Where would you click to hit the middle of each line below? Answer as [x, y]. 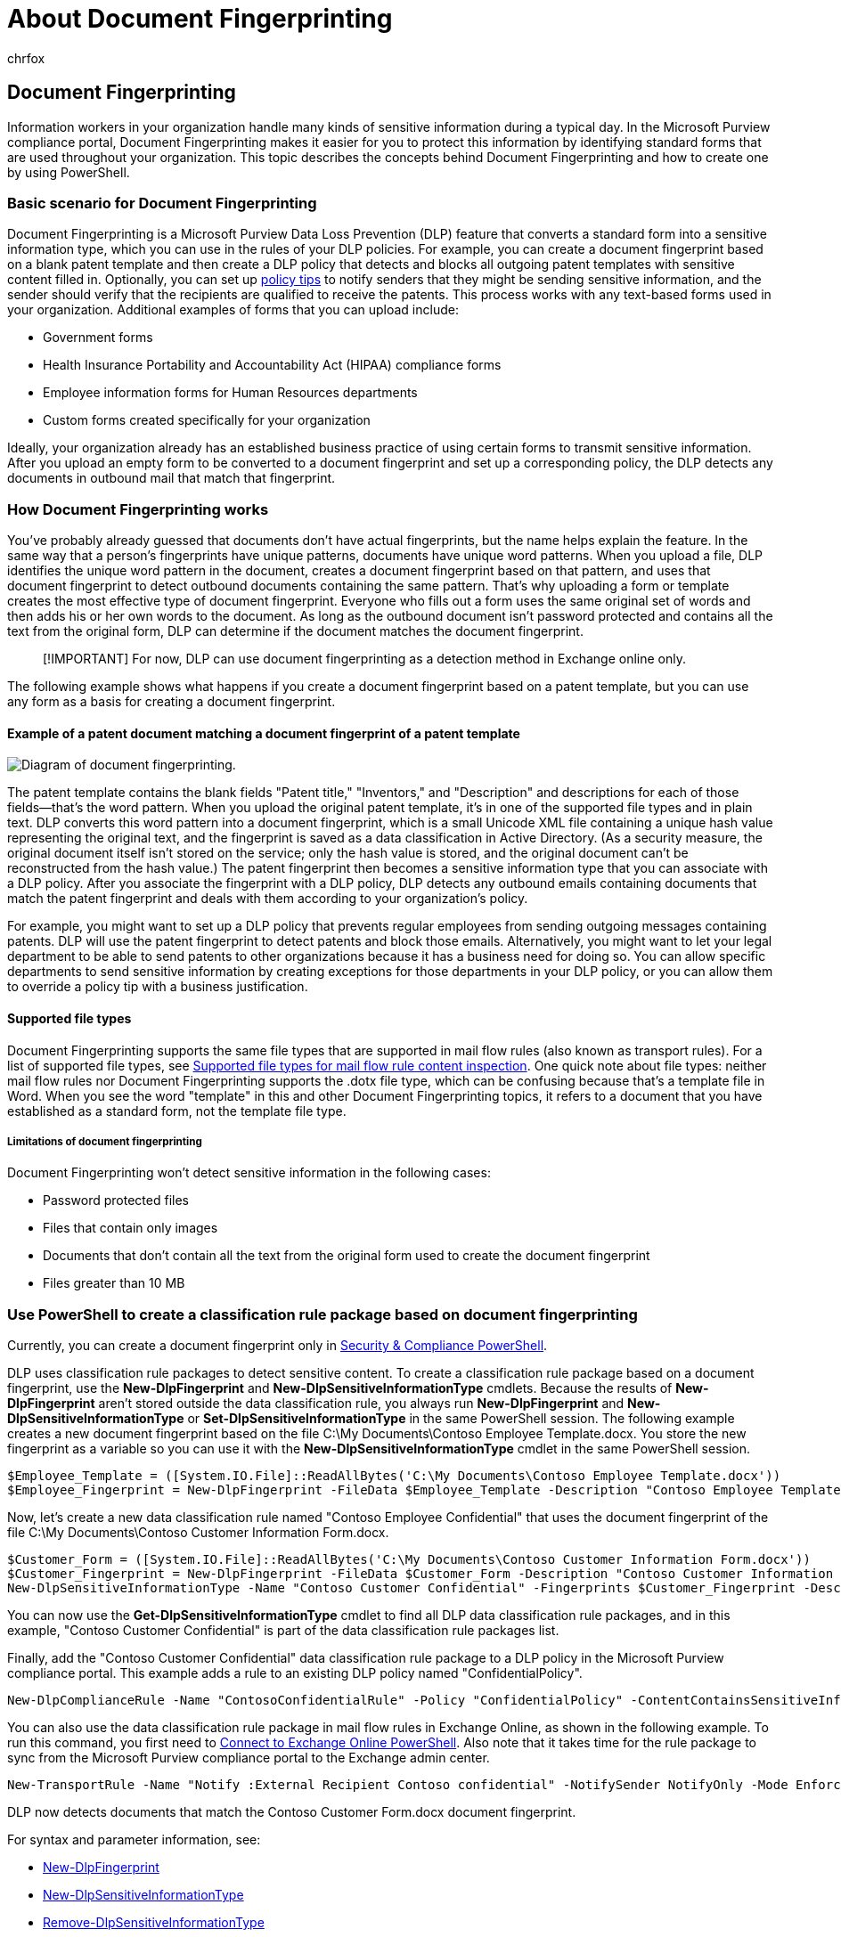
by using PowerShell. [69, 172]
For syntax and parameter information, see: [134, 1840]
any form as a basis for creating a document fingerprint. [171, 702]
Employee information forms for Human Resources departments [230, 393]
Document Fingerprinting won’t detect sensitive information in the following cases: [249, 1173]
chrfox [26, 58]
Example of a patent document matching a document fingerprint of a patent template [264, 733]
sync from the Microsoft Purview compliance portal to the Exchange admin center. [249, 1758]
